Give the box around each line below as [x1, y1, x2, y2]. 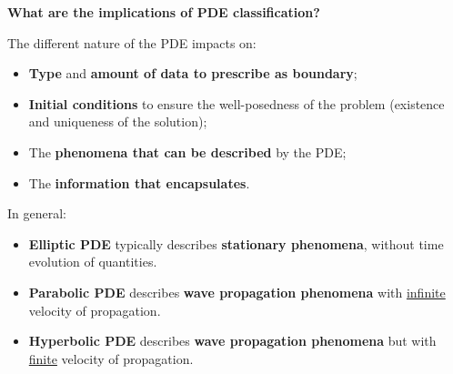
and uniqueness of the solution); [28, 112, 207, 131]
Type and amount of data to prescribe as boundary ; [28, 64, 357, 83]
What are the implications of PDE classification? [7, 3, 320, 21]
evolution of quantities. [28, 252, 157, 271]
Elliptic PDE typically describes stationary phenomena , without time [28, 234, 444, 253]
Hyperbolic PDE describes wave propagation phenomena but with [28, 331, 437, 350]
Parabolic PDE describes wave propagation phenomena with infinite [28, 282, 446, 301]
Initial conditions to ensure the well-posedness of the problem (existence [28, 94, 445, 113]
